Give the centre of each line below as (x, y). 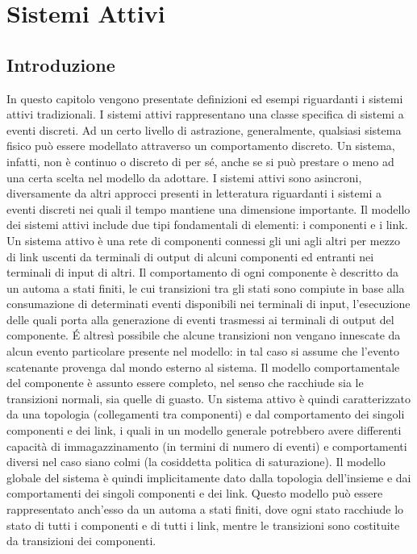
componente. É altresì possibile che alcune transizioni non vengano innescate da (204, 335)
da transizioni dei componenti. (81, 541)
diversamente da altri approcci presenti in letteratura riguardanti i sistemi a (194, 193)
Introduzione (61, 64)
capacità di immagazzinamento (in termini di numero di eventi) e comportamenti (207, 446)
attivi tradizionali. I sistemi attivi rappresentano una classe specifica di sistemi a (205, 114)
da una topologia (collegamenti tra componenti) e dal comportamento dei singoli (206, 414)
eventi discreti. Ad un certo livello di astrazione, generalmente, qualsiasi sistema (204, 129)
